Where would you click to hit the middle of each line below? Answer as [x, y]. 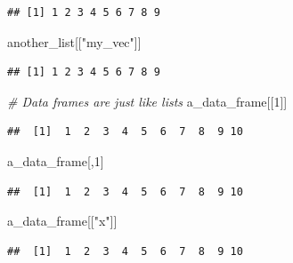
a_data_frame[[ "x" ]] [62, 221]
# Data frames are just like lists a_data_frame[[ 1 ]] [147, 101]
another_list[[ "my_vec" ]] [74, 41]
